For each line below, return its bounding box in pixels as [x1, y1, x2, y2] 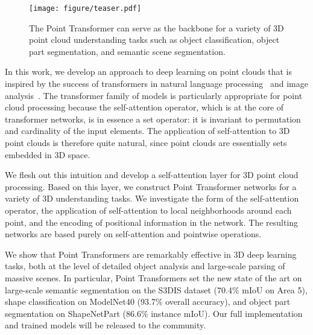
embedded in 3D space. [5, 148, 90, 161]
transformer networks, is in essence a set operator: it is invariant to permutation [5, 112, 301, 125]
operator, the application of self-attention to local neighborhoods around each [5, 203, 292, 216]
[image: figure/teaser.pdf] [29, 4, 142, 13]
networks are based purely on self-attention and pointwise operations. [5, 228, 262, 240]
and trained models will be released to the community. [5, 319, 206, 331]
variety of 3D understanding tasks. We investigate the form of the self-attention [5, 192, 299, 205]
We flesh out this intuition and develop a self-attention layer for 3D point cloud [5, 168, 299, 181]
